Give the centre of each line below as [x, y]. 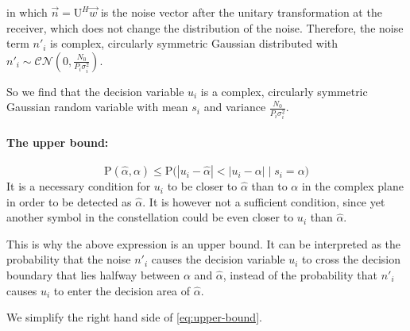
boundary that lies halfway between [93, 275]
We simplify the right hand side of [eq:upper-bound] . [134, 317]
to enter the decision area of [122, 290]
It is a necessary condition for [79, 186]
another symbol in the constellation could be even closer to [150, 217]
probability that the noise [69, 259]
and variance [235, 107]
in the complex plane [352, 186]
